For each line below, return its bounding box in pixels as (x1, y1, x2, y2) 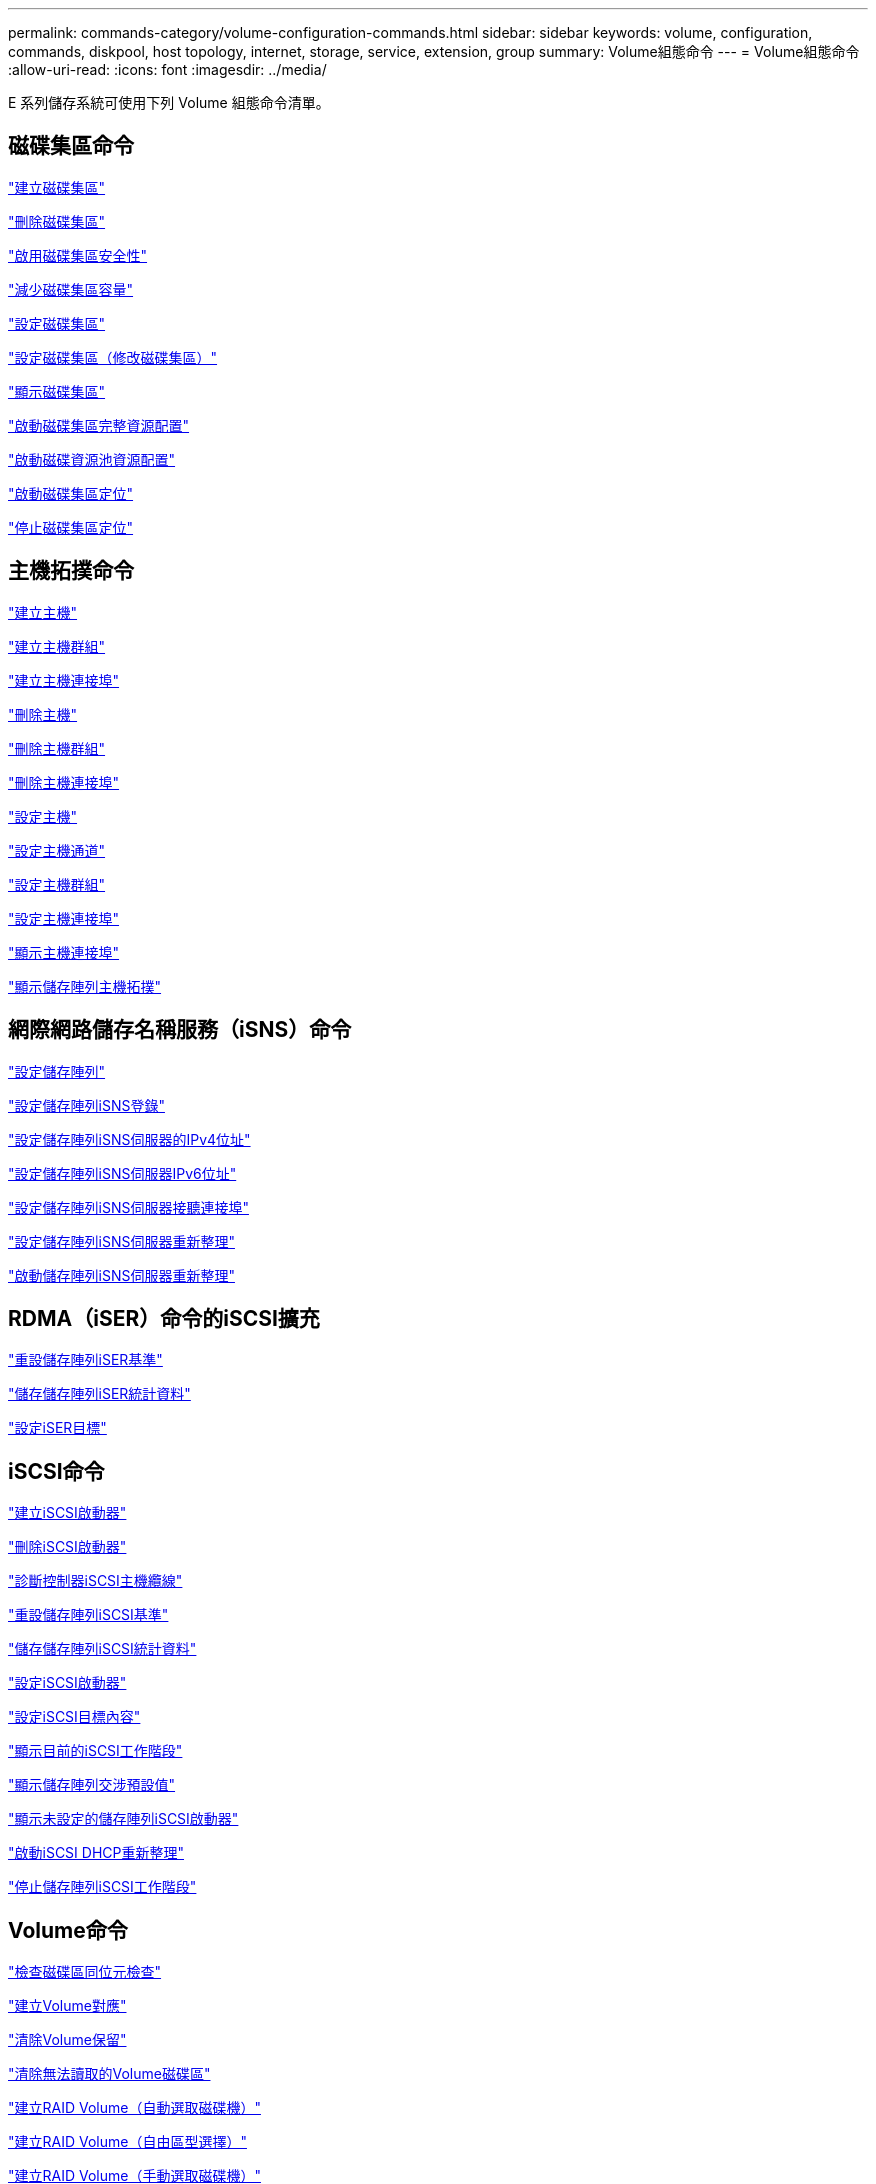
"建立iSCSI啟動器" (8, 1504, 127, 1522)
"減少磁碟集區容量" (8, 280, 134, 298)
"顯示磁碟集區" (8, 382, 106, 400)
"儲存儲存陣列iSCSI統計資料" (8, 1640, 197, 1658)
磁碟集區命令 (8, 133, 134, 159)
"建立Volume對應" (8, 1997, 127, 2015)
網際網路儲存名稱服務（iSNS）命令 (8, 1017, 352, 1043)
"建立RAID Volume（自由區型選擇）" (8, 2133, 247, 2151)
